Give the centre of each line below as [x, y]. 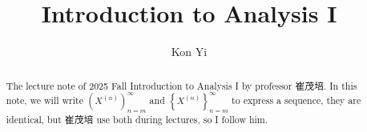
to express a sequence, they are [296, 100]
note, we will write [44, 100]
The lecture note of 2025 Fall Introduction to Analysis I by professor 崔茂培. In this [181, 85]
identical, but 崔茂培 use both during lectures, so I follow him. [137, 119]
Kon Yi [189, 52]
